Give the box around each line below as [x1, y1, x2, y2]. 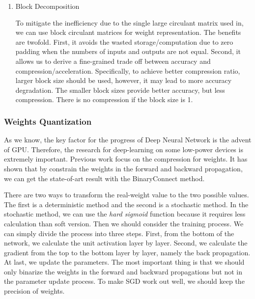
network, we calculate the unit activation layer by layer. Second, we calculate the [4, 238, 248, 248]
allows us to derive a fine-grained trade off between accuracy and [15, 55, 211, 66]
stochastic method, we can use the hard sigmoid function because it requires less [4, 209, 246, 219]
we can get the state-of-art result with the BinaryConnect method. [4, 173, 205, 183]
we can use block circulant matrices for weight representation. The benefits [15, 27, 241, 37]
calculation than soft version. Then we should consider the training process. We [4, 218, 244, 228]
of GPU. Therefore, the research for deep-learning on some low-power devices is [4, 144, 243, 154]
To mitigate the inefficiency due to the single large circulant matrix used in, [15, 17, 244, 27]
